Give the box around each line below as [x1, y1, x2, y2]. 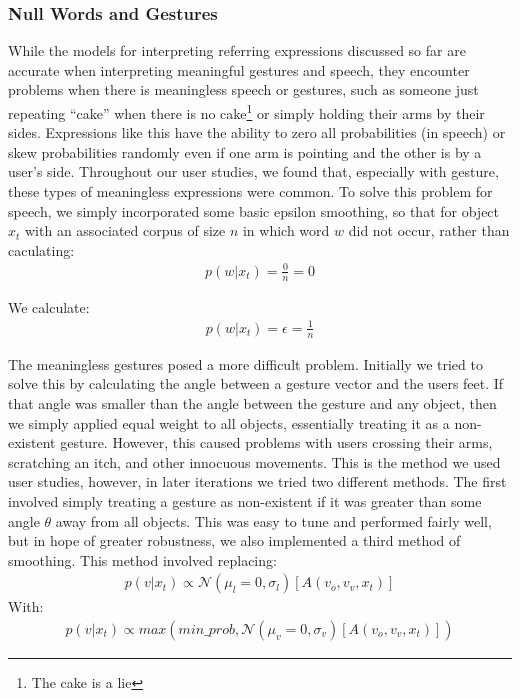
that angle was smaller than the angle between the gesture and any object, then [8, 392, 497, 413]
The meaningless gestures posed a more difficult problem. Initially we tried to [8, 353, 483, 374]
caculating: [8, 239, 75, 260]
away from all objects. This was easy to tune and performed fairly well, [55, 510, 492, 531]
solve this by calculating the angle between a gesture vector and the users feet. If [8, 373, 504, 394]
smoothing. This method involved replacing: [8, 549, 277, 570]
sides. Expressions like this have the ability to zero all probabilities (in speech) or [8, 122, 506, 143]
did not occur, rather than [348, 220, 510, 241]
